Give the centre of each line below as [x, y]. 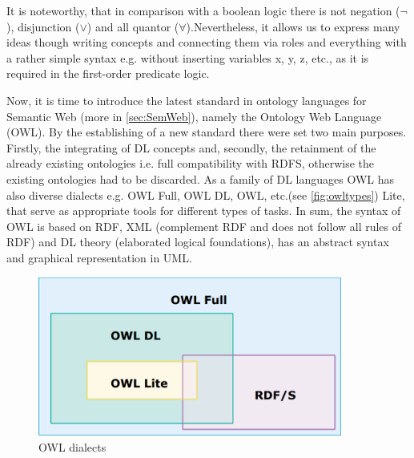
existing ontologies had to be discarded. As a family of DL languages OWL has [201, 178]
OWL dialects [72, 446]
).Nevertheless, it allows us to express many [293, 26]
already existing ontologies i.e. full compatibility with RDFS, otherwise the [191, 163]
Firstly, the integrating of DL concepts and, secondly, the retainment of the [191, 147]
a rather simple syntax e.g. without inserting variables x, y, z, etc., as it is [188, 57]
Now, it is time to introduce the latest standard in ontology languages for [187, 100]
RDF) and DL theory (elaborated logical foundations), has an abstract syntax [198, 242]
